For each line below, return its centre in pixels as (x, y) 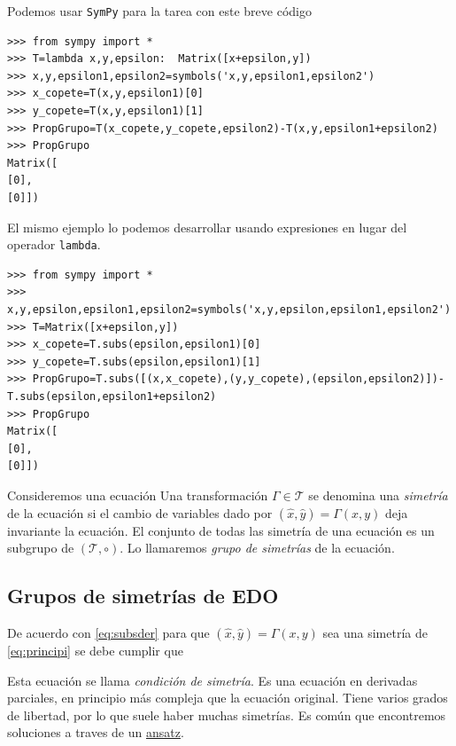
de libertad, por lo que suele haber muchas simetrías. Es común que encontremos (227, 715)
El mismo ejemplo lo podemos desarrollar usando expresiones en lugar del (207, 227)
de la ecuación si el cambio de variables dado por (140, 512)
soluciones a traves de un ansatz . (96, 732)
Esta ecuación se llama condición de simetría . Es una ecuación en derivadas (213, 680)
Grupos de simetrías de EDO (143, 596)
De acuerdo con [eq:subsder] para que (108, 632)
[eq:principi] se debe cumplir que (95, 650)
